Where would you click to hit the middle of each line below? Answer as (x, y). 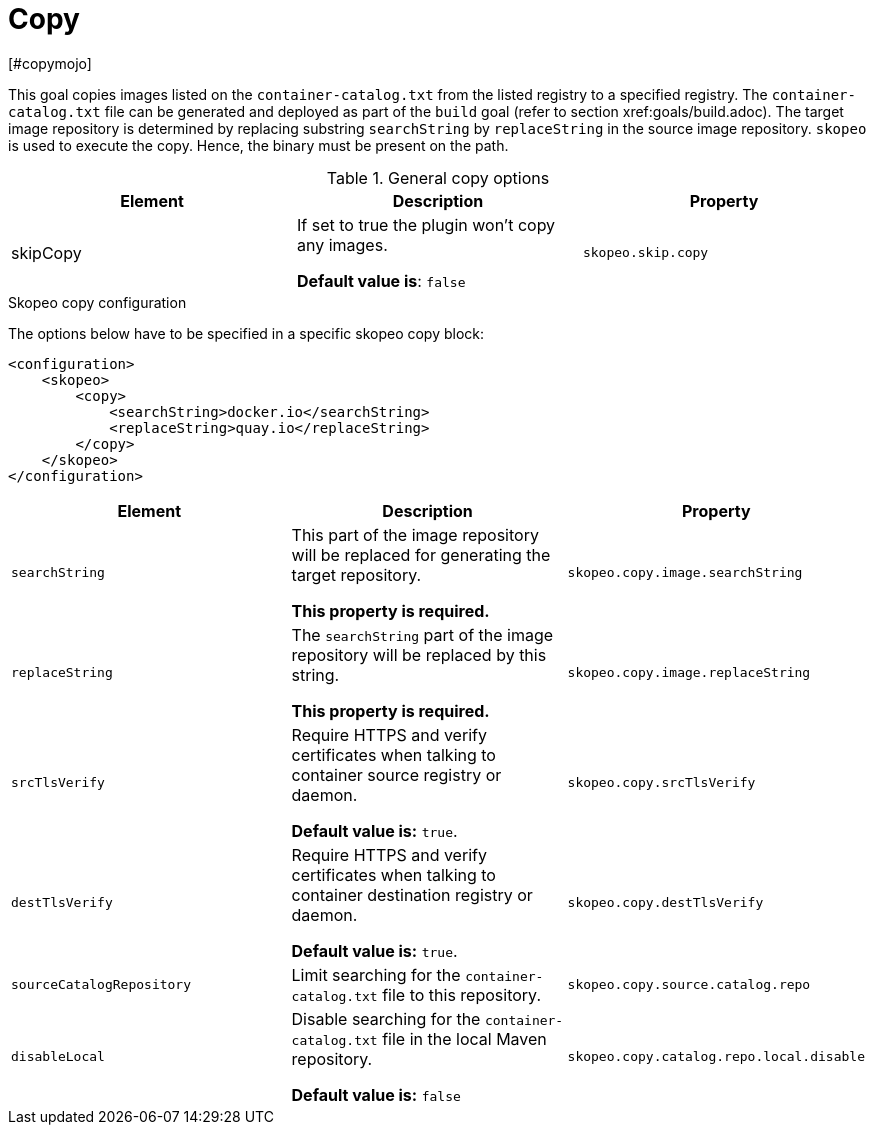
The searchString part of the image (422, 634)
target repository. (356, 574)
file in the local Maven (464, 1038)
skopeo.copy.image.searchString (685, 573)
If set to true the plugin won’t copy (426, 224)
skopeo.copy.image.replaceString (689, 673)
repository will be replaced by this (419, 654)
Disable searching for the (386, 1018)
